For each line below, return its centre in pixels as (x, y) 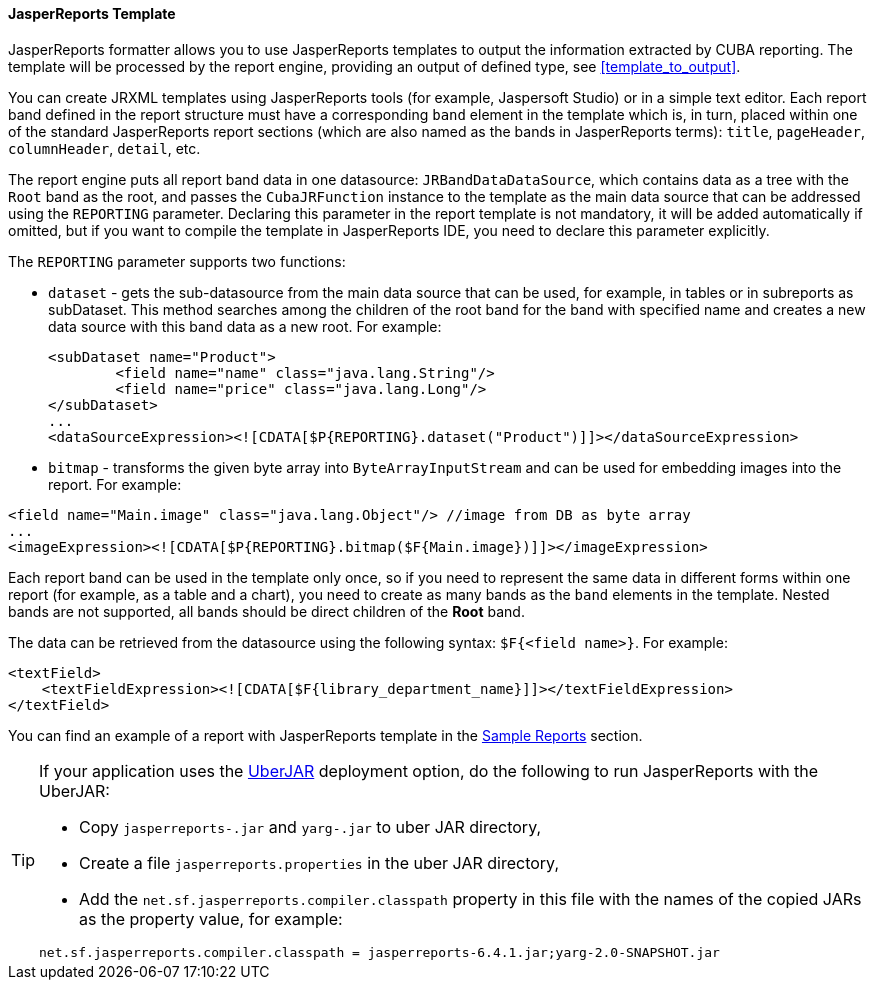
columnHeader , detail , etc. (104, 148)
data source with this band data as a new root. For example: (245, 326)
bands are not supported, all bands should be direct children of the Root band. (266, 611)
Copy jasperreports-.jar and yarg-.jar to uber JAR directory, (310, 826)
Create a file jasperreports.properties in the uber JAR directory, (319, 862)
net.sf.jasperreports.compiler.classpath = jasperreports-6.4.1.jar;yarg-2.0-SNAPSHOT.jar (379, 952)
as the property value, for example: (211, 918)
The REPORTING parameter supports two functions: (177, 261)
